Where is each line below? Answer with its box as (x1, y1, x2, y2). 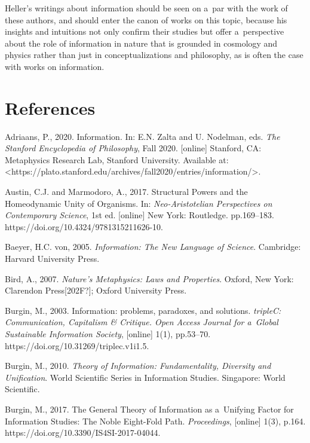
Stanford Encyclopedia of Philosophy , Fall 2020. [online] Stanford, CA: (5, 142, 262, 154)
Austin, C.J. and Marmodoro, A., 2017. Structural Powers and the (5, 185, 248, 198)
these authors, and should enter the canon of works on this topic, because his (5, 13, 287, 26)
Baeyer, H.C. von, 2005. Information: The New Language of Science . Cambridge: (5, 240, 301, 253)
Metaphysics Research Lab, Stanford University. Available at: (5, 153, 229, 166)
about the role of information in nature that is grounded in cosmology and (5, 36, 278, 49)
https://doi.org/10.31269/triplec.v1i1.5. (5, 339, 149, 352)
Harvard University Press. (5, 252, 100, 265)
